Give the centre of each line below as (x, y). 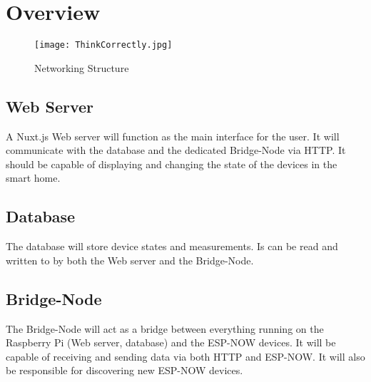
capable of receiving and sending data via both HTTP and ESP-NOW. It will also (185, 356)
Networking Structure (82, 67)
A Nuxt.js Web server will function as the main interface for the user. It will (173, 136)
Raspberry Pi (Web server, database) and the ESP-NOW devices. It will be (171, 342)
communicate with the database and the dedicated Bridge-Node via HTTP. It (176, 150)
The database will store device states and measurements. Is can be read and (172, 246)
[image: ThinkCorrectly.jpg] (103, 45)
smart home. (33, 178)
